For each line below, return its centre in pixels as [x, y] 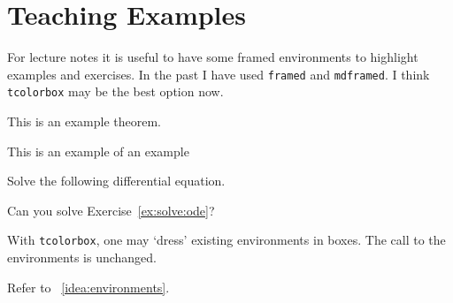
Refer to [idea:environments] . [88, 287]
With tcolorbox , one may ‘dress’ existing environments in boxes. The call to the [226, 240]
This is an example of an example [98, 151]
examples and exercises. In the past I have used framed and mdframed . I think [219, 74]
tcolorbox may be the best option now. [115, 91]
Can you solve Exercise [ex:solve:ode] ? [111, 210]
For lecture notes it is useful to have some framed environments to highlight [213, 57]
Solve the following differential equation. [116, 181]
